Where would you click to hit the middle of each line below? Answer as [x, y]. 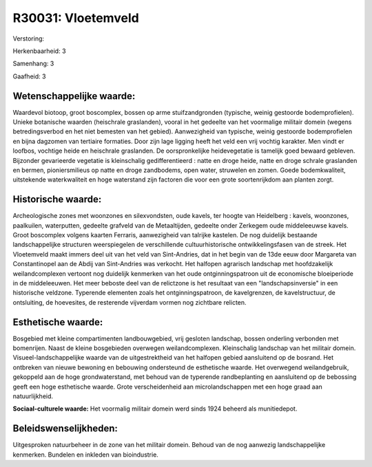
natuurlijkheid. [33, 396]
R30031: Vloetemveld [76, 18]
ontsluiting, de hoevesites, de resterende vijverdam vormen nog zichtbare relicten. [130, 302]
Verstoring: [29, 39]
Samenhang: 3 [33, 64]
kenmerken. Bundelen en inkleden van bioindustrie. [85, 455]
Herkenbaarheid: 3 [39, 51]
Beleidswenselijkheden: [65, 429]
